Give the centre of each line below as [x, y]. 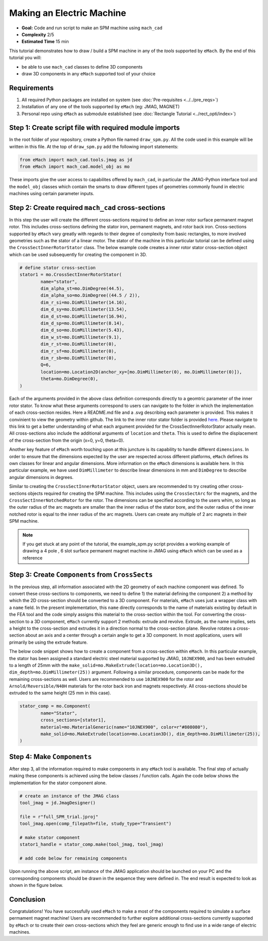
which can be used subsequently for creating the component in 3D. [78, 254]
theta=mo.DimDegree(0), [69, 379]
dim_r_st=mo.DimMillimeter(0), [78, 344]
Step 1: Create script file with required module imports [95, 128]
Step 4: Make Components [50, 757]
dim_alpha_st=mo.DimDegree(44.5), [82, 289]
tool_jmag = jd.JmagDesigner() [58, 803]
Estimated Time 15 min [45, 42]
